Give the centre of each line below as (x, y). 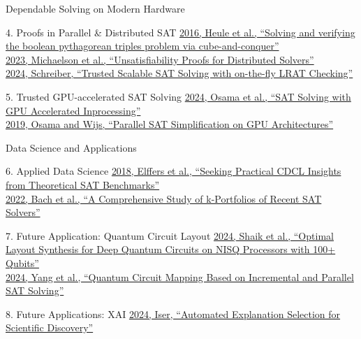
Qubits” (22, 262)
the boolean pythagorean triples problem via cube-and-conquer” (142, 46)
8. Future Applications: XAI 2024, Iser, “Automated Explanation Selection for (173, 313)
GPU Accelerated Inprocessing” (73, 110)
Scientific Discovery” (50, 327)
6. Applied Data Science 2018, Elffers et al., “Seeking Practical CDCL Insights (174, 171)
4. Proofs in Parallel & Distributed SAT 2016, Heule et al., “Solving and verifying (180, 32)
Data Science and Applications (71, 147)
